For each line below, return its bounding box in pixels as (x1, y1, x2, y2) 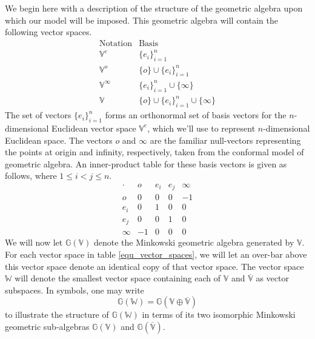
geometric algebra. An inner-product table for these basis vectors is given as (5, 157, 287, 170)
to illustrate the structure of (5, 308, 109, 321)
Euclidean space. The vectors (5, 133, 113, 146)
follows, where (5, 169, 57, 182)
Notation (99, 39, 133, 48)
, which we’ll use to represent (147, 121, 256, 134)
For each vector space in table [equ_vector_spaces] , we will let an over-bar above (5, 248, 307, 260)
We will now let (5, 236, 63, 249)
